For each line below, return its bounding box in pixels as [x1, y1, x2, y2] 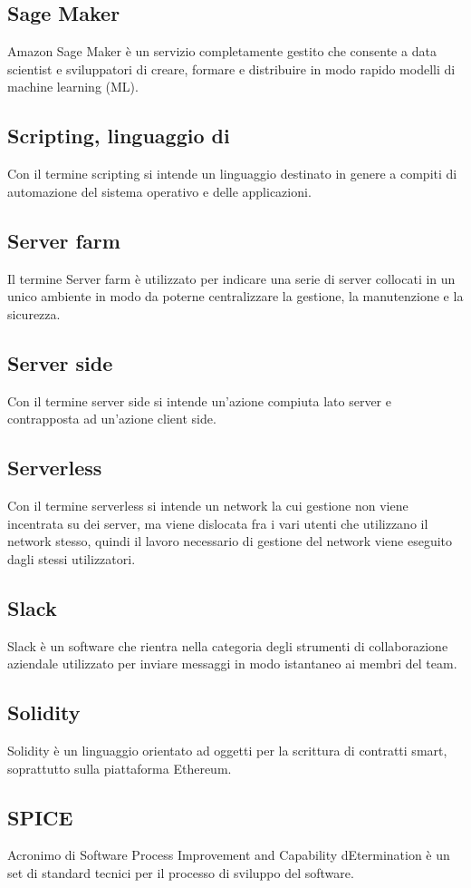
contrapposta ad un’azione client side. [7, 409, 216, 428]
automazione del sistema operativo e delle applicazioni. [7, 181, 312, 200]
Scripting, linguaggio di [7, 122, 230, 150]
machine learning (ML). [7, 77, 139, 96]
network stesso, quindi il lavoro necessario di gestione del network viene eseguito [7, 532, 453, 551]
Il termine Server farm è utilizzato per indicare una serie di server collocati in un [7, 268, 456, 288]
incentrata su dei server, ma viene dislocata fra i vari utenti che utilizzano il [7, 513, 428, 532]
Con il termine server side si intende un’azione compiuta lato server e [7, 391, 391, 410]
